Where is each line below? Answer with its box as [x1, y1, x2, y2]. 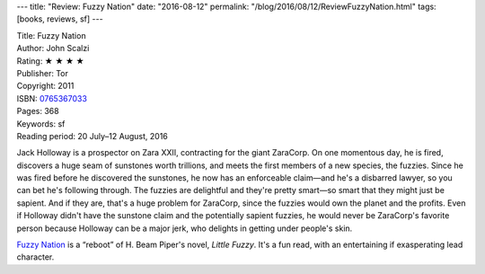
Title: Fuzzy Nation [16, 30, 86, 40]
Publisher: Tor [16, 67, 69, 78]
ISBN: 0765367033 [16, 93, 87, 103]
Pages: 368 [16, 106, 59, 117]
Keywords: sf [16, 118, 66, 129]
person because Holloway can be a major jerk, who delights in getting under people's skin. [16, 223, 353, 234]
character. [16, 252, 55, 262]
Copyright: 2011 [16, 81, 75, 92]
